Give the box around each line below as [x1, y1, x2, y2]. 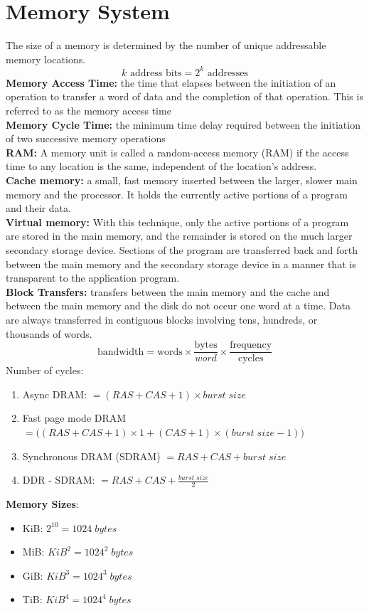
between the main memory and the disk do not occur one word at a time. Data [6, 298, 351, 313]
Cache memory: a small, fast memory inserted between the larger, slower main [6, 172, 358, 187]
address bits [130, 68, 182, 78]
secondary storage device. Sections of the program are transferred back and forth [6, 242, 358, 257]
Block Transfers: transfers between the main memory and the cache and [6, 284, 330, 299]
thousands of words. [6, 326, 92, 341]
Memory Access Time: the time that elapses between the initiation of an [6, 75, 336, 90]
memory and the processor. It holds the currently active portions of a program [6, 186, 348, 201]
